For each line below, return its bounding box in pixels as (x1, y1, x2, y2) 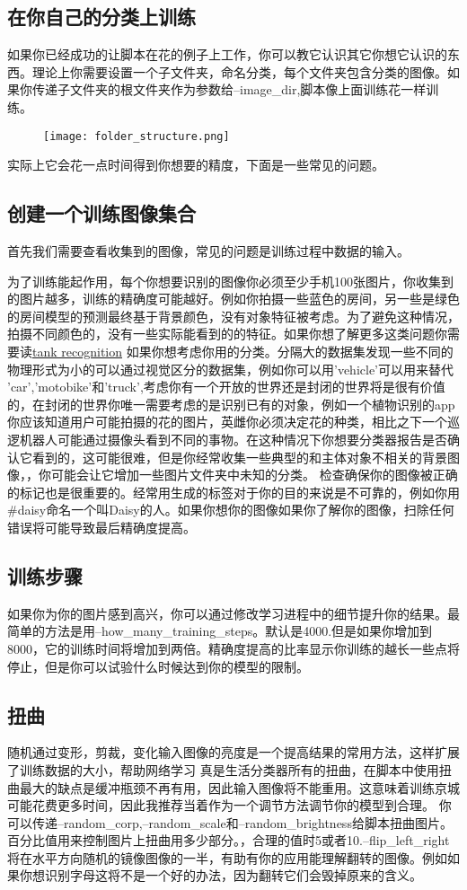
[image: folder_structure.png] (43, 129, 230, 143)
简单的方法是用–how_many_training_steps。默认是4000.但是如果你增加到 (7, 621, 433, 640)
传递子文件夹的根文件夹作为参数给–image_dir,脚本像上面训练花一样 (31, 80, 427, 99)
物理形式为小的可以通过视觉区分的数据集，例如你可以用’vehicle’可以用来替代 (7, 359, 454, 378)
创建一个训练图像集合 (7, 199, 196, 227)
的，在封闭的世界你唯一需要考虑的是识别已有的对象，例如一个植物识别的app (7, 394, 455, 413)
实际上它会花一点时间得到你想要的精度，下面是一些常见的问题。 (7, 155, 384, 174)
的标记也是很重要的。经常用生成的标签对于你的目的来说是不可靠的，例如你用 (7, 482, 460, 501)
